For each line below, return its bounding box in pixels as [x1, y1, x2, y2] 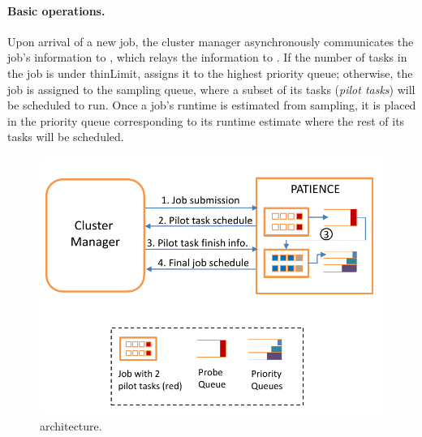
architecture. [40, 417, 102, 434]
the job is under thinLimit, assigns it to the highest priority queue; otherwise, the [7, 64, 413, 81]
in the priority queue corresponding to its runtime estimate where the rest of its [7, 112, 405, 129]
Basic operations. [7, 2, 105, 19]
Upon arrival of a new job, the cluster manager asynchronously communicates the [7, 32, 414, 49]
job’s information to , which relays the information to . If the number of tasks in [7, 49, 407, 66]
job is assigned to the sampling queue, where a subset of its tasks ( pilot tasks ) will [7, 80, 416, 97]
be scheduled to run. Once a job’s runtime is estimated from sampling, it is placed [7, 96, 416, 114]
